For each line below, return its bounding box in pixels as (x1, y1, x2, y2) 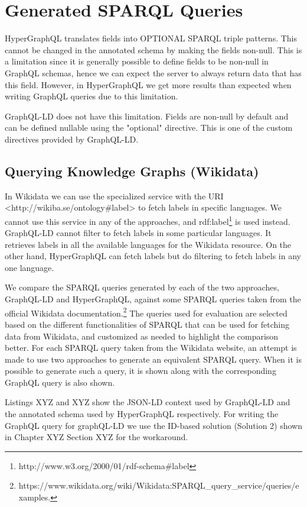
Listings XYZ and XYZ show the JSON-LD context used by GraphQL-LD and (5, 396, 290, 408)
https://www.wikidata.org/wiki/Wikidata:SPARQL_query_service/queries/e (18, 479, 299, 492)
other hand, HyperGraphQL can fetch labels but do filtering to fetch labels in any (5, 250, 301, 262)
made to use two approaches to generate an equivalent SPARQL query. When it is (5, 353, 302, 365)
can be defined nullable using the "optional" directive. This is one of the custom (5, 121, 293, 134)
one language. (5, 261, 54, 273)
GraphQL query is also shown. (5, 376, 115, 388)
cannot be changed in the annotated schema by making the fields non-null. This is (5, 43, 302, 56)
